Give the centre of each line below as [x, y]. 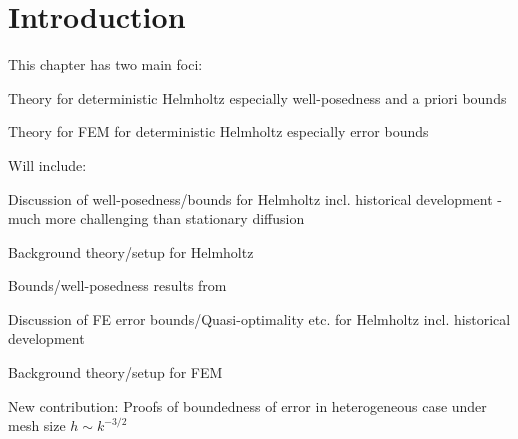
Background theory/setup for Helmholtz [131, 251]
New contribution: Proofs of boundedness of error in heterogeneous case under [247, 405]
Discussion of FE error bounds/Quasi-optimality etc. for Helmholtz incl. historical [259, 318]
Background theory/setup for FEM [115, 372]
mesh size [37, 425]
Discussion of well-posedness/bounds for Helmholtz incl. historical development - [255, 198]
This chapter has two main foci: [105, 64]
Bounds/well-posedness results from [117, 285]
